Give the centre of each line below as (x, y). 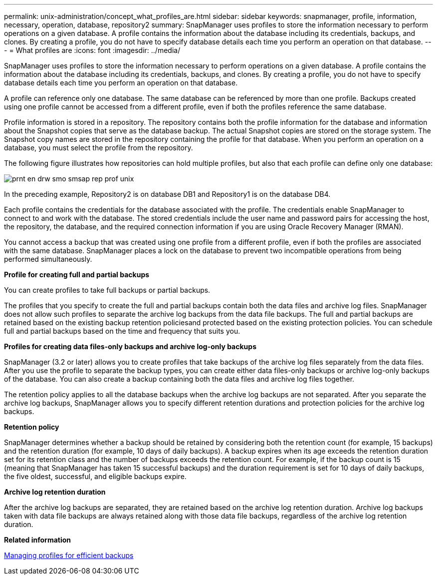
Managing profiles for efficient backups (69, 555)
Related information (38, 540)
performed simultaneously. (48, 259)
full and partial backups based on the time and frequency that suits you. (122, 331)
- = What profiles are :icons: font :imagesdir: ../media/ (92, 50)
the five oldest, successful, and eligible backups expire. (95, 476)
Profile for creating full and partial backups (77, 275)
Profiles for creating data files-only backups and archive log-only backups (130, 346)
